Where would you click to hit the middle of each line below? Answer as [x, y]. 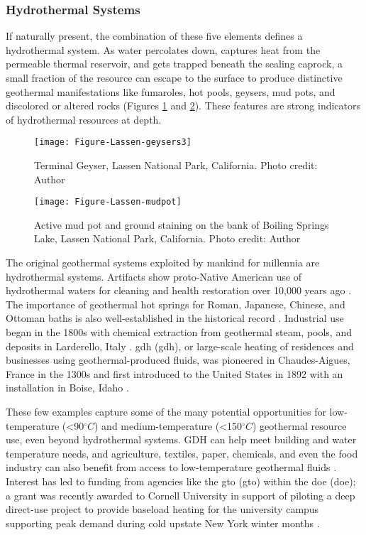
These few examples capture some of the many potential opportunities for [166, 411]
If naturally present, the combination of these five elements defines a [154, 36]
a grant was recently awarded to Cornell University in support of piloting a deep [181, 495]
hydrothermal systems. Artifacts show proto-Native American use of [154, 276]
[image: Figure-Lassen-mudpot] [108, 202]
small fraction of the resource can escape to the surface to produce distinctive [174, 77]
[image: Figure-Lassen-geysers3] [113, 142]
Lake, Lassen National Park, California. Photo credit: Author [167, 238]
